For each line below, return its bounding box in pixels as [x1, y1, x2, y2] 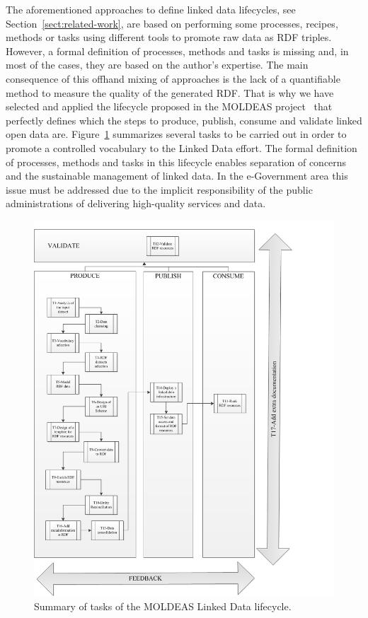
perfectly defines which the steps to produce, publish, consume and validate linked [6, 112, 362, 127]
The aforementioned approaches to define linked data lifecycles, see [6, 2, 296, 16]
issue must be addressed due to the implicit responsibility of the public [6, 182, 313, 197]
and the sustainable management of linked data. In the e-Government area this [6, 168, 348, 183]
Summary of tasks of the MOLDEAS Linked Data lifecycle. [34, 598, 292, 613]
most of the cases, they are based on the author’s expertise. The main [6, 57, 309, 72]
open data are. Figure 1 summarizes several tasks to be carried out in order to [6, 127, 347, 141]
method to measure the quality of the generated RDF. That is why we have [6, 85, 334, 100]
